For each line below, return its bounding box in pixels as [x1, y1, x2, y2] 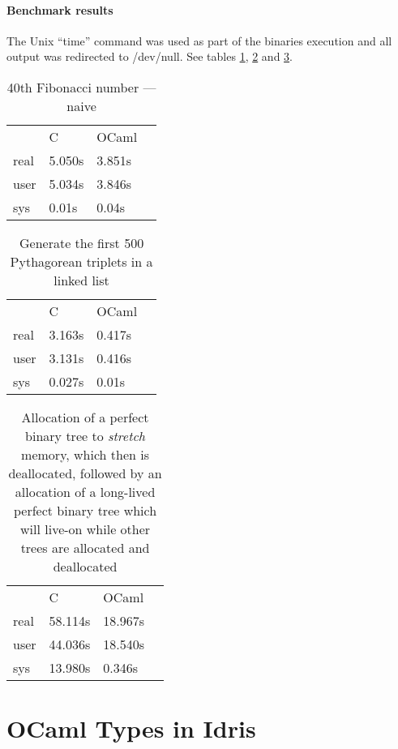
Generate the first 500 [19, 233, 144, 252]
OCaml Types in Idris [6, 712, 256, 745]
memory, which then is [21, 444, 149, 464]
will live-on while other [20, 519, 151, 538]
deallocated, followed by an [8, 463, 162, 482]
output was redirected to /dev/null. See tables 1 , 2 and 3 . [6, 48, 293, 65]
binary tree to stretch [25, 426, 145, 445]
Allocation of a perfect [21, 407, 149, 426]
